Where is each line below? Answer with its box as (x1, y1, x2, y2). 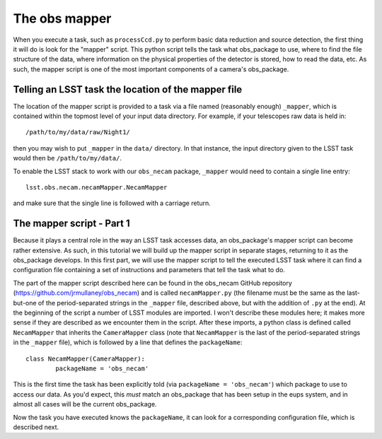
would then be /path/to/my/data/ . (13, 154, 122, 163)
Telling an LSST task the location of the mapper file (13, 83, 243, 95)
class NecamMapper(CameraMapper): (25, 354, 145, 363)
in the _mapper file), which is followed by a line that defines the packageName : (13, 338, 243, 346)
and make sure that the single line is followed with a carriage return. (13, 199, 212, 208)
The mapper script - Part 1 (13, 218, 130, 230)
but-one (13, 298, 37, 307)
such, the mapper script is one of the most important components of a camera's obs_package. (13, 64, 289, 74)
